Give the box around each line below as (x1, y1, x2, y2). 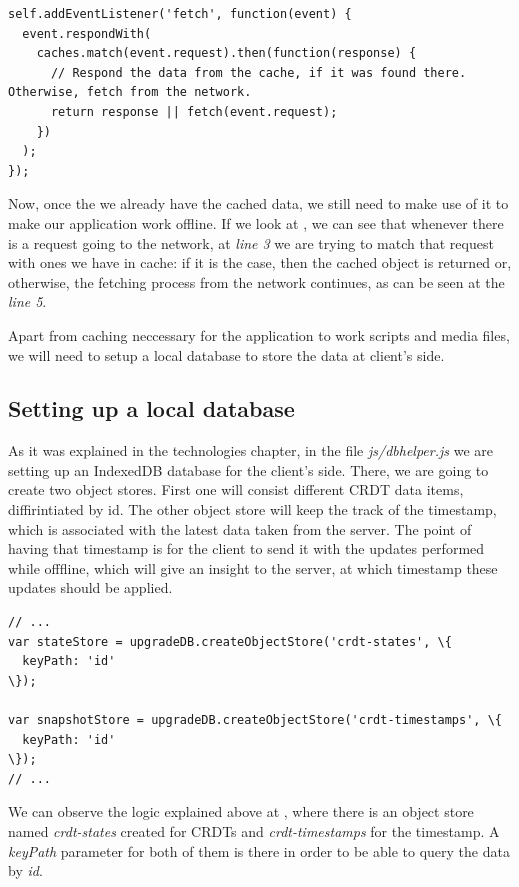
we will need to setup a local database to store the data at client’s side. (8, 344, 445, 365)
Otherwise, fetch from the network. (8, 85, 252, 100)
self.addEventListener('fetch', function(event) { (8, 7, 352, 21)
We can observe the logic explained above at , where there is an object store (8, 801, 474, 822)
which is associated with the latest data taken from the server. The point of (8, 518, 472, 539)
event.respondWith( (22, 26, 152, 41)
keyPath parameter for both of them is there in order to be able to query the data (8, 840, 510, 861)
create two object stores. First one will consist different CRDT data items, (8, 479, 464, 500)
